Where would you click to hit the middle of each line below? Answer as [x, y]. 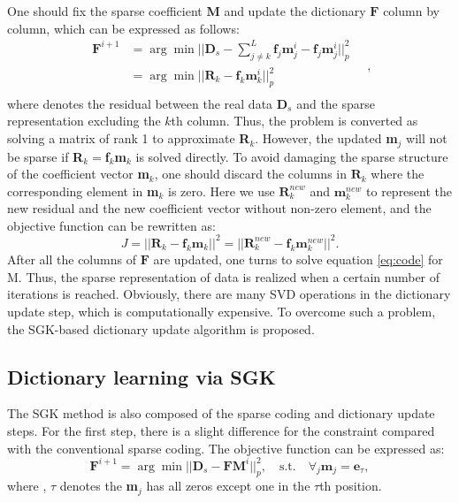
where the [398, 174]
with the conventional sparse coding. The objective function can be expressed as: [226, 448]
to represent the [409, 191]
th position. [351, 486]
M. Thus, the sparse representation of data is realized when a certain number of [224, 276]
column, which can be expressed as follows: [123, 28]
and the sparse [336, 103]
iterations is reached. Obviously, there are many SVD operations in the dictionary [229, 294]
